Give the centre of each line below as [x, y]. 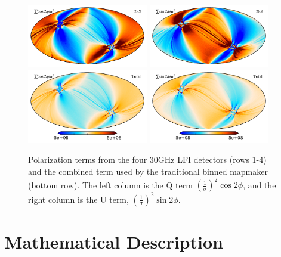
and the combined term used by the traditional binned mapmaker [148, 171]
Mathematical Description [114, 241]
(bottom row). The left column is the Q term [110, 185]
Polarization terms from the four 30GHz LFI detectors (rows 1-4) [147, 160]
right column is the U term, [78, 199]
